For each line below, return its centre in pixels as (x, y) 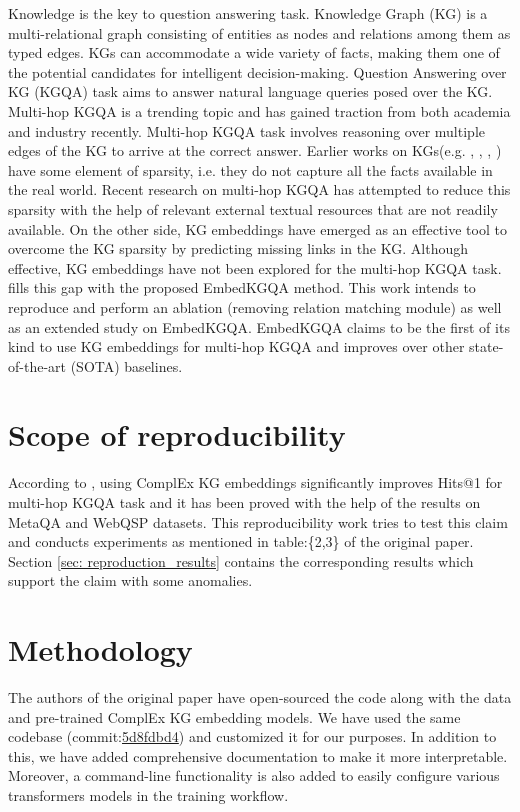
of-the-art (37, 365)
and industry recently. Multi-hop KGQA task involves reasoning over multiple (246, 130)
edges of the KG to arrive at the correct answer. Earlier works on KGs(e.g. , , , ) (255, 150)
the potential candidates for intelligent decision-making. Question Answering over (257, 71)
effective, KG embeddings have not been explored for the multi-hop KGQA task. (255, 267)
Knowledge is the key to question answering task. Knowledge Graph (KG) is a (248, 13)
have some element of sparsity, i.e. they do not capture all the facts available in (250, 169)
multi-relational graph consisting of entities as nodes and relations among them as (259, 32)
